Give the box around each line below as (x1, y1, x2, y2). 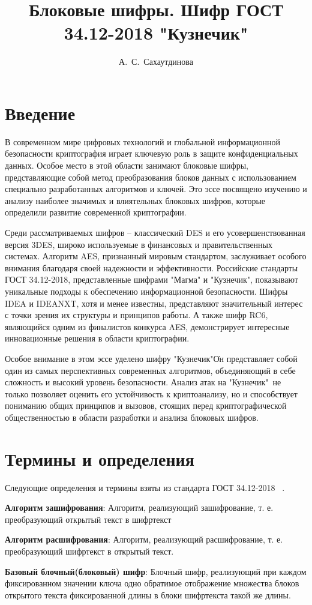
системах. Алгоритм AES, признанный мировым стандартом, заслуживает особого (5, 250, 307, 262)
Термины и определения (5, 446, 194, 471)
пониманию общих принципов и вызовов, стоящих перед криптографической (5, 399, 287, 412)
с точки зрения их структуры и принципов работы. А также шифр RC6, (5, 309, 268, 321)
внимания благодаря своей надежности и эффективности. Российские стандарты (5, 261, 298, 274)
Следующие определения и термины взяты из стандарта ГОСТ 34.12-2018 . (5, 481, 285, 493)
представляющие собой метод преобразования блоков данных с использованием (5, 170, 296, 183)
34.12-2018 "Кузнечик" (64, 20, 248, 45)
